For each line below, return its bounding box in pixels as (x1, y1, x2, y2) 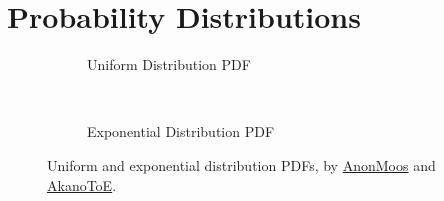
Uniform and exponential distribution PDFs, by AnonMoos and (47, 154, 436, 175)
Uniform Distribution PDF (87, 54, 251, 75)
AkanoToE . (47, 174, 117, 195)
